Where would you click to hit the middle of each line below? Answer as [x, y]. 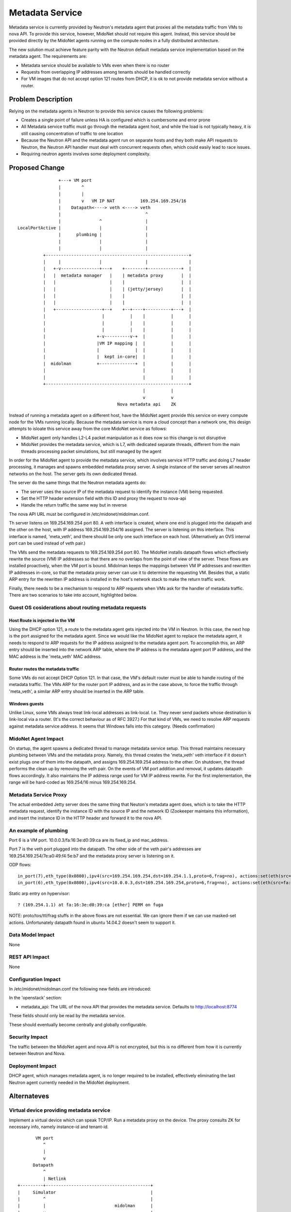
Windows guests [26, 703]
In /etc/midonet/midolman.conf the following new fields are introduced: [80, 989]
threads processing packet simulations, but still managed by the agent [91, 451]
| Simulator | [85, 1192]
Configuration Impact [35, 979]
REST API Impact [29, 957]
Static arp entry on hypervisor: [40, 893]
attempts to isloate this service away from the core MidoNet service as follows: [88, 429]
